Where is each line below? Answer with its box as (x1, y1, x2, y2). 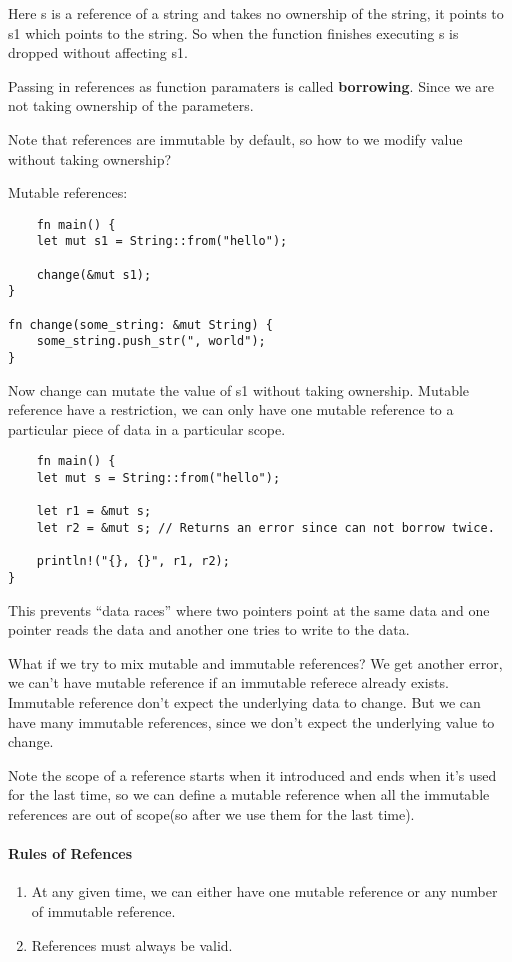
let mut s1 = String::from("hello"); (36, 234, 288, 249)
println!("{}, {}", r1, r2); (36, 554, 230, 569)
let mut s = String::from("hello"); (36, 471, 281, 486)
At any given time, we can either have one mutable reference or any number (31, 881, 498, 902)
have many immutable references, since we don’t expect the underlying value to (8, 711, 495, 732)
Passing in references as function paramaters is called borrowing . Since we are (8, 75, 495, 96)
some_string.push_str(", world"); (36, 334, 266, 349)
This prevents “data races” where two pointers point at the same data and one (8, 599, 490, 620)
